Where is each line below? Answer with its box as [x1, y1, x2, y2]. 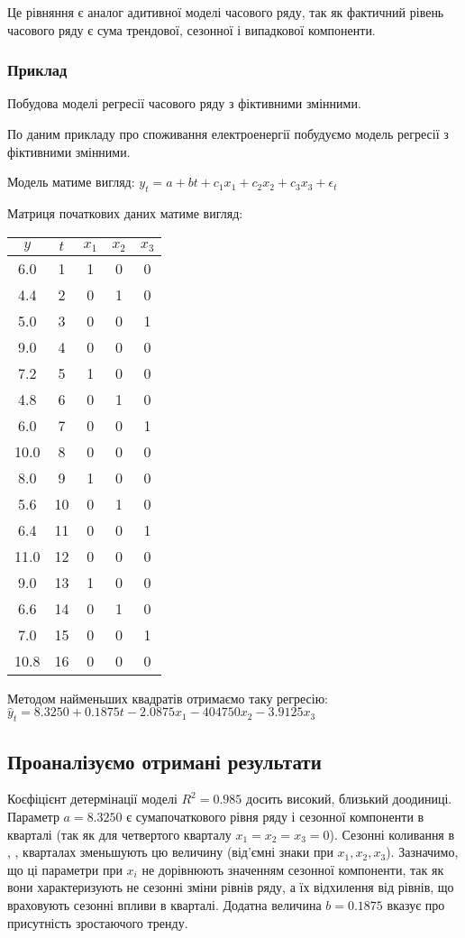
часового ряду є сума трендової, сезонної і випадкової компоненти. [7, 20, 376, 39]
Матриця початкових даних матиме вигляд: [7, 203, 243, 222]
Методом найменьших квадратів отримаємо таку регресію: [7, 688, 329, 707]
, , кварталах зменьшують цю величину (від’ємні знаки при [7, 842, 333, 861]
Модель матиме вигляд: [7, 172, 135, 191]
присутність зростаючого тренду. [7, 913, 188, 932]
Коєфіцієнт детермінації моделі [7, 789, 178, 808]
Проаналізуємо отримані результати [7, 747, 322, 775]
